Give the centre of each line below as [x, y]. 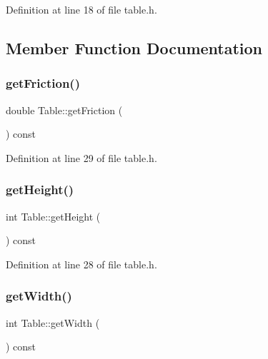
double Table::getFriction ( [64, 110]
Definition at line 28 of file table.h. [81, 264]
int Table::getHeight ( [53, 216]
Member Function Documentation [134, 47]
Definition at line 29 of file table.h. [81, 157]
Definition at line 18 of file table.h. [81, 9]
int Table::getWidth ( [53, 322]
